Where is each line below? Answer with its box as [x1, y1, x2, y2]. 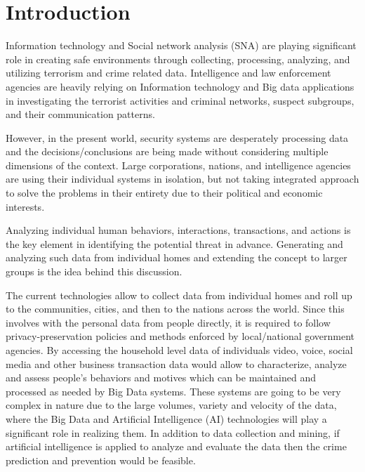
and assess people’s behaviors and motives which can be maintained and [6, 370, 316, 385]
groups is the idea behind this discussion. [6, 264, 182, 279]
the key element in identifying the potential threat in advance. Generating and [6, 236, 343, 251]
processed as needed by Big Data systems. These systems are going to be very [6, 383, 341, 398]
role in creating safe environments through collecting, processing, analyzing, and [6, 51, 350, 66]
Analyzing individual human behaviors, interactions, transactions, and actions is [6, 223, 351, 237]
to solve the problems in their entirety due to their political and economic [6, 185, 323, 200]
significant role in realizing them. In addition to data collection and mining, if [6, 425, 340, 440]
